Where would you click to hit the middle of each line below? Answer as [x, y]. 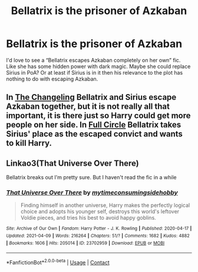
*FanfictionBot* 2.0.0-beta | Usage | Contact [58, 262]
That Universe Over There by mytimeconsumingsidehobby [92, 193]
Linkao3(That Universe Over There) [73, 163]
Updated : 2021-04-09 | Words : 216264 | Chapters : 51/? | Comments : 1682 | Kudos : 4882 [98, 236]
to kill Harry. [29, 143]
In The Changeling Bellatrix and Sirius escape [91, 97]
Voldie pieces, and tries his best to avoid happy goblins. [88, 218]
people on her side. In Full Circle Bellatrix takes [94, 125]
